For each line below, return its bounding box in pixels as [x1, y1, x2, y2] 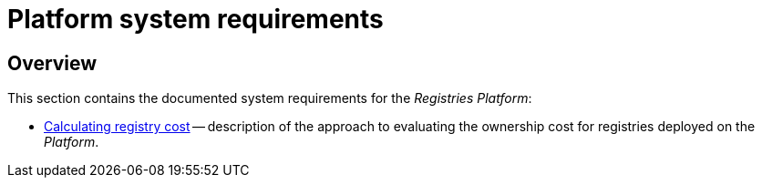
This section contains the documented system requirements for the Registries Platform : [7, 90, 532, 107]
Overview [7, 51, 98, 75]
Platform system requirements [7, 4, 384, 35]
